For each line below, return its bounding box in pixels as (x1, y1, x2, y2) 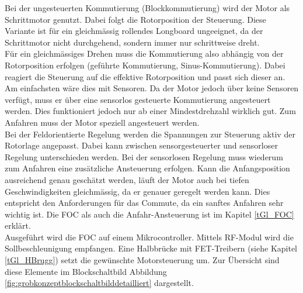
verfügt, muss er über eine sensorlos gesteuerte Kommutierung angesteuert (5, 93, 271, 105)
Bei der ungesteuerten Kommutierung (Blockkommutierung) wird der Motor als (5, 2, 290, 13)
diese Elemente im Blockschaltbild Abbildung (5, 265, 167, 277)
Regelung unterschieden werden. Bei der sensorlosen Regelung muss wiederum (5, 150, 283, 163)
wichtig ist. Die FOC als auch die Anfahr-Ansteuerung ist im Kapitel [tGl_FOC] (5, 208, 294, 220)
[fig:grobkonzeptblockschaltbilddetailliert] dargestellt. (5, 277, 194, 289)
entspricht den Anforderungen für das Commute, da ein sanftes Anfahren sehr (5, 197, 284, 209)
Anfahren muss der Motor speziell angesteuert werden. (5, 116, 200, 128)
